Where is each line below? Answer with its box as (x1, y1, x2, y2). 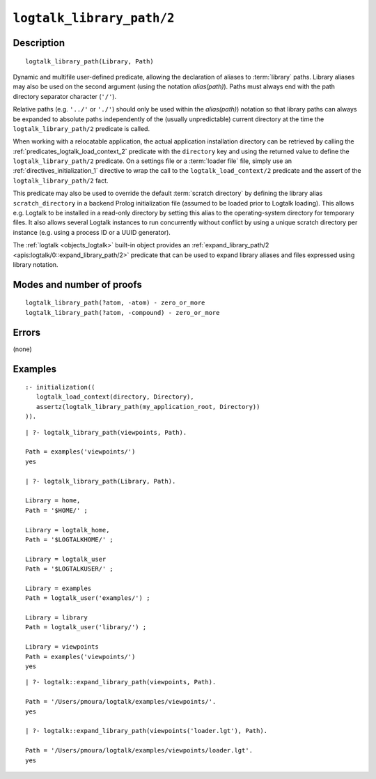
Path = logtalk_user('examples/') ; (25, 594, 150, 602)
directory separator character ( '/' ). (13, 92, 117, 100)
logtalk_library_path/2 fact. (13, 176, 109, 185)
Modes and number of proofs (13, 279, 142, 291)
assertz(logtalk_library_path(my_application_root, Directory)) (36, 403, 260, 410)
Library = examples (25, 584, 92, 592)
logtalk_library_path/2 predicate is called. (13, 124, 150, 132)
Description (13, 37, 65, 49)
